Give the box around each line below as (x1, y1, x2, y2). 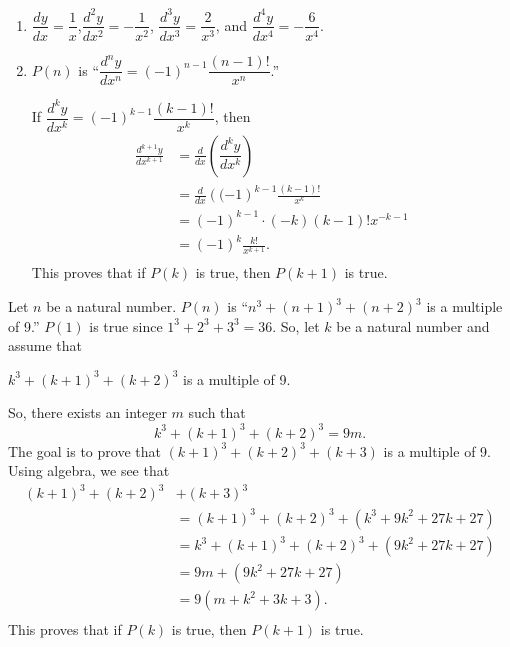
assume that (8, 335, 83, 356)
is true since (89, 315, 163, 336)
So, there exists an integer (8, 402, 167, 423)
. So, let (272, 315, 320, 336)
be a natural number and (336, 315, 490, 336)
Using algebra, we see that (8, 460, 170, 481)
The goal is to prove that (8, 440, 161, 461)
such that (188, 402, 246, 423)
